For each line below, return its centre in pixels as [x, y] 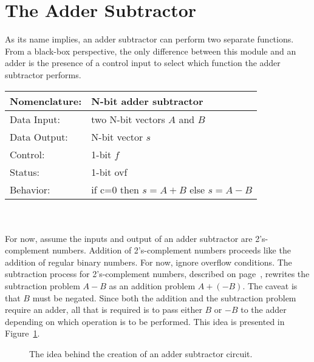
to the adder [264, 310]
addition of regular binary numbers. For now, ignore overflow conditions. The [148, 262]
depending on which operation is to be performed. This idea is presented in [145, 321]
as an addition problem [152, 286]
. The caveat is [270, 286]
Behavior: [30, 189]
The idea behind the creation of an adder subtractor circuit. [141, 354]
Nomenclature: [46, 101]
